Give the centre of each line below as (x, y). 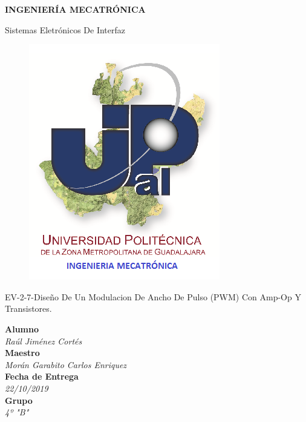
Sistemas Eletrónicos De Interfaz (65, 29)
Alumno (22, 328)
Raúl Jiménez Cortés (44, 341)
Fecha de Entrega (42, 376)
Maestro (22, 353)
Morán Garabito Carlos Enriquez (66, 364)
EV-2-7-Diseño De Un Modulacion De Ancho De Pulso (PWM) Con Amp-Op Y (153, 296)
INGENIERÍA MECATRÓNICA (75, 9)
